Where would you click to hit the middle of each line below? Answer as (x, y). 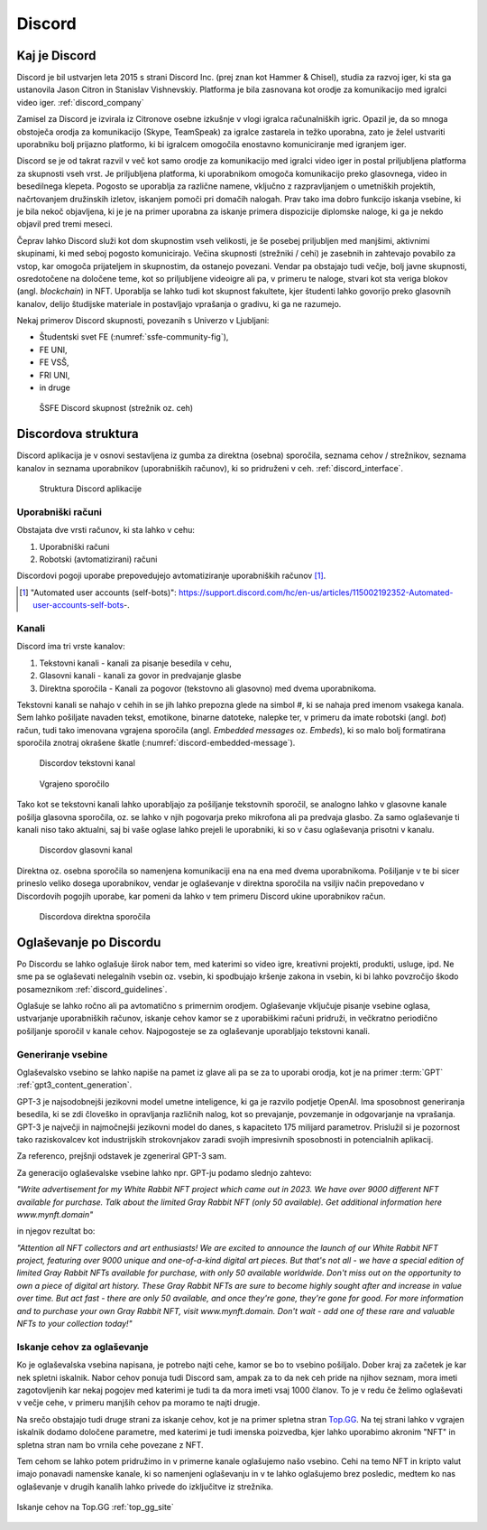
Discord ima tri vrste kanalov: (71, 647)
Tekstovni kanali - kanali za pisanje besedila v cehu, (135, 663)
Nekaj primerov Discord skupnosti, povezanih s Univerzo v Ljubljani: (143, 321)
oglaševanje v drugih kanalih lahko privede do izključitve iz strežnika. (145, 1487)
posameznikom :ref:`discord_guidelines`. (92, 989)
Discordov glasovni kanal (86, 850)
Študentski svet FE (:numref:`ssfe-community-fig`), (134, 337)
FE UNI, (53, 350)
